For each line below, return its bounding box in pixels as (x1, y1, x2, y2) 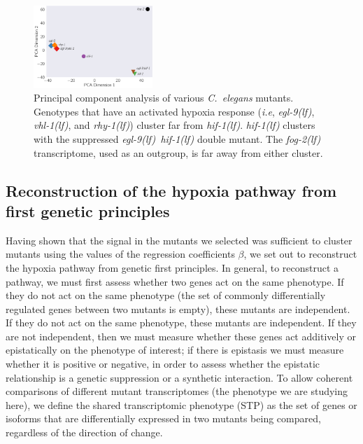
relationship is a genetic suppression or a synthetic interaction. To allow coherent (6, 370, 353, 384)
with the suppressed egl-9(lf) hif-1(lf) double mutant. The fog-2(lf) (34, 131, 321, 146)
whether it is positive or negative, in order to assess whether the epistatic (6, 356, 320, 371)
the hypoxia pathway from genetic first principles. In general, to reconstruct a (6, 260, 339, 275)
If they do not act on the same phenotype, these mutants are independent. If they (6, 315, 357, 330)
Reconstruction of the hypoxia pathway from (6, 179, 337, 201)
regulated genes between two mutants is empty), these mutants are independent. (6, 301, 350, 316)
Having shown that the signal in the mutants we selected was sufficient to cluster (6, 233, 353, 247)
